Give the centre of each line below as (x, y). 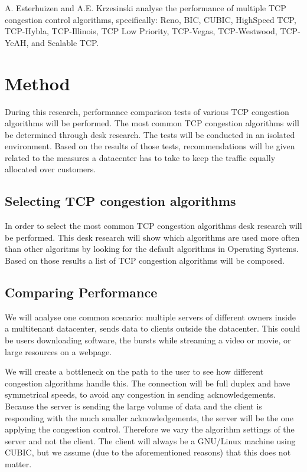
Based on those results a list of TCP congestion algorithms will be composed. (145, 260)
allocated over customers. (50, 169)
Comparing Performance (81, 292)
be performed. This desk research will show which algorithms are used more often (152, 237)
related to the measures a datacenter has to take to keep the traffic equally (140, 157)
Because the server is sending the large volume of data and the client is (133, 406)
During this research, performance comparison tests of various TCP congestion (147, 111)
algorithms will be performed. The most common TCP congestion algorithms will (152, 123)
